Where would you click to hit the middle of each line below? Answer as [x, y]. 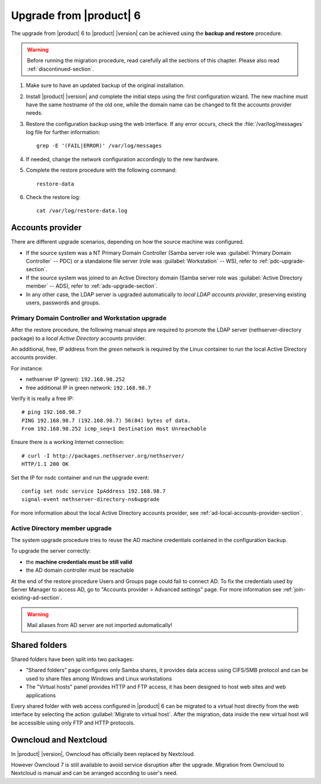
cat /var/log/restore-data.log [82, 211]
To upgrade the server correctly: [51, 551]
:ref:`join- [294, 589]
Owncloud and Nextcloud [59, 740]
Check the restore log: [53, 197]
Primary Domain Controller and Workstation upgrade [89, 318]
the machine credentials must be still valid [79, 562]
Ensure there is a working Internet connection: [67, 442]
